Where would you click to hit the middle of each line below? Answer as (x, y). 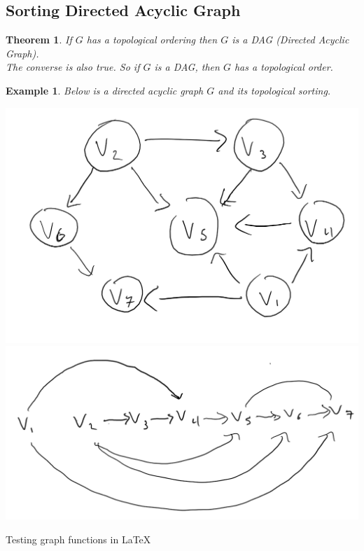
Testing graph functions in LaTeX (78, 539)
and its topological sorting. (274, 90)
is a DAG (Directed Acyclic (290, 40)
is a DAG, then (187, 67)
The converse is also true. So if (73, 67)
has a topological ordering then (152, 40)
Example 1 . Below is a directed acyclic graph (105, 90)
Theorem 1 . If (39, 40)
